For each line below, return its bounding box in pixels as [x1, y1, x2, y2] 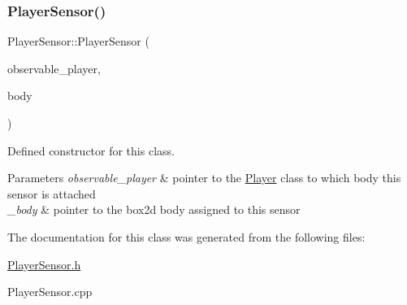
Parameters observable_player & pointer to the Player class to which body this [7, 169, 401, 186]
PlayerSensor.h [7, 255, 81, 272]
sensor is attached [7, 185, 96, 202]
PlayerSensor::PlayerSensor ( [7, 33, 149, 50]
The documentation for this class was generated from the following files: [7, 228, 366, 245]
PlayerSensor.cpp [7, 283, 93, 300]
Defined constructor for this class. [7, 142, 175, 159]
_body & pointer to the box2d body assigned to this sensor [7, 201, 301, 218]
